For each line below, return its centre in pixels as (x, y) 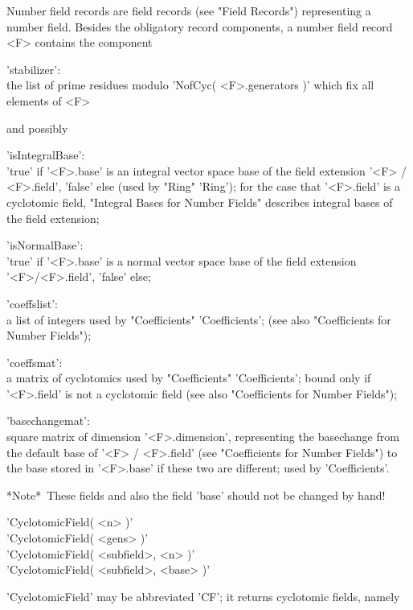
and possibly (37, 128)
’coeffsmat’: (35, 362)
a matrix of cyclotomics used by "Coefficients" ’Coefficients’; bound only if (189, 378)
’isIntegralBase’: (46, 155)
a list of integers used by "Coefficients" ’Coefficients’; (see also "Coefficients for (199, 319)
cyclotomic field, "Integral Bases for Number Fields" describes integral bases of (200, 202)
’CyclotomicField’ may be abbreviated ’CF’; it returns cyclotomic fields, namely (203, 596)
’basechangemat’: (48, 420)
